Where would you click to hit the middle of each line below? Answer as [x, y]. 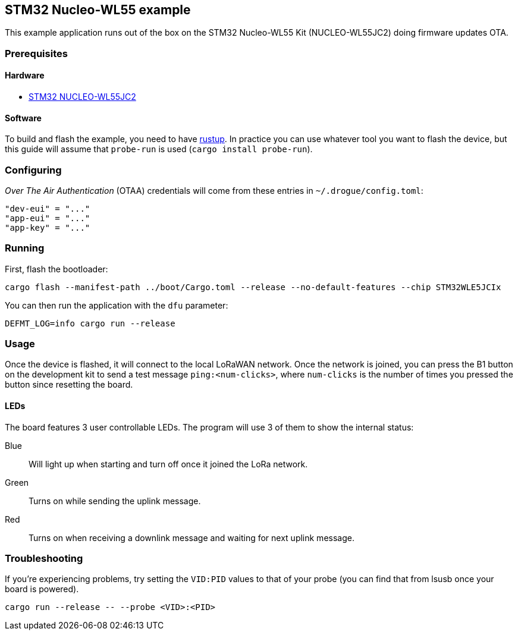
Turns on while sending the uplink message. [115, 501]
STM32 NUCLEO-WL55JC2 [82, 97]
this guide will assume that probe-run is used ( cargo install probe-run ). [159, 149]
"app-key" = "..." [48, 227]
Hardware [25, 76]
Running [25, 248]
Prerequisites [36, 53]
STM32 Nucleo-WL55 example [98, 10]
